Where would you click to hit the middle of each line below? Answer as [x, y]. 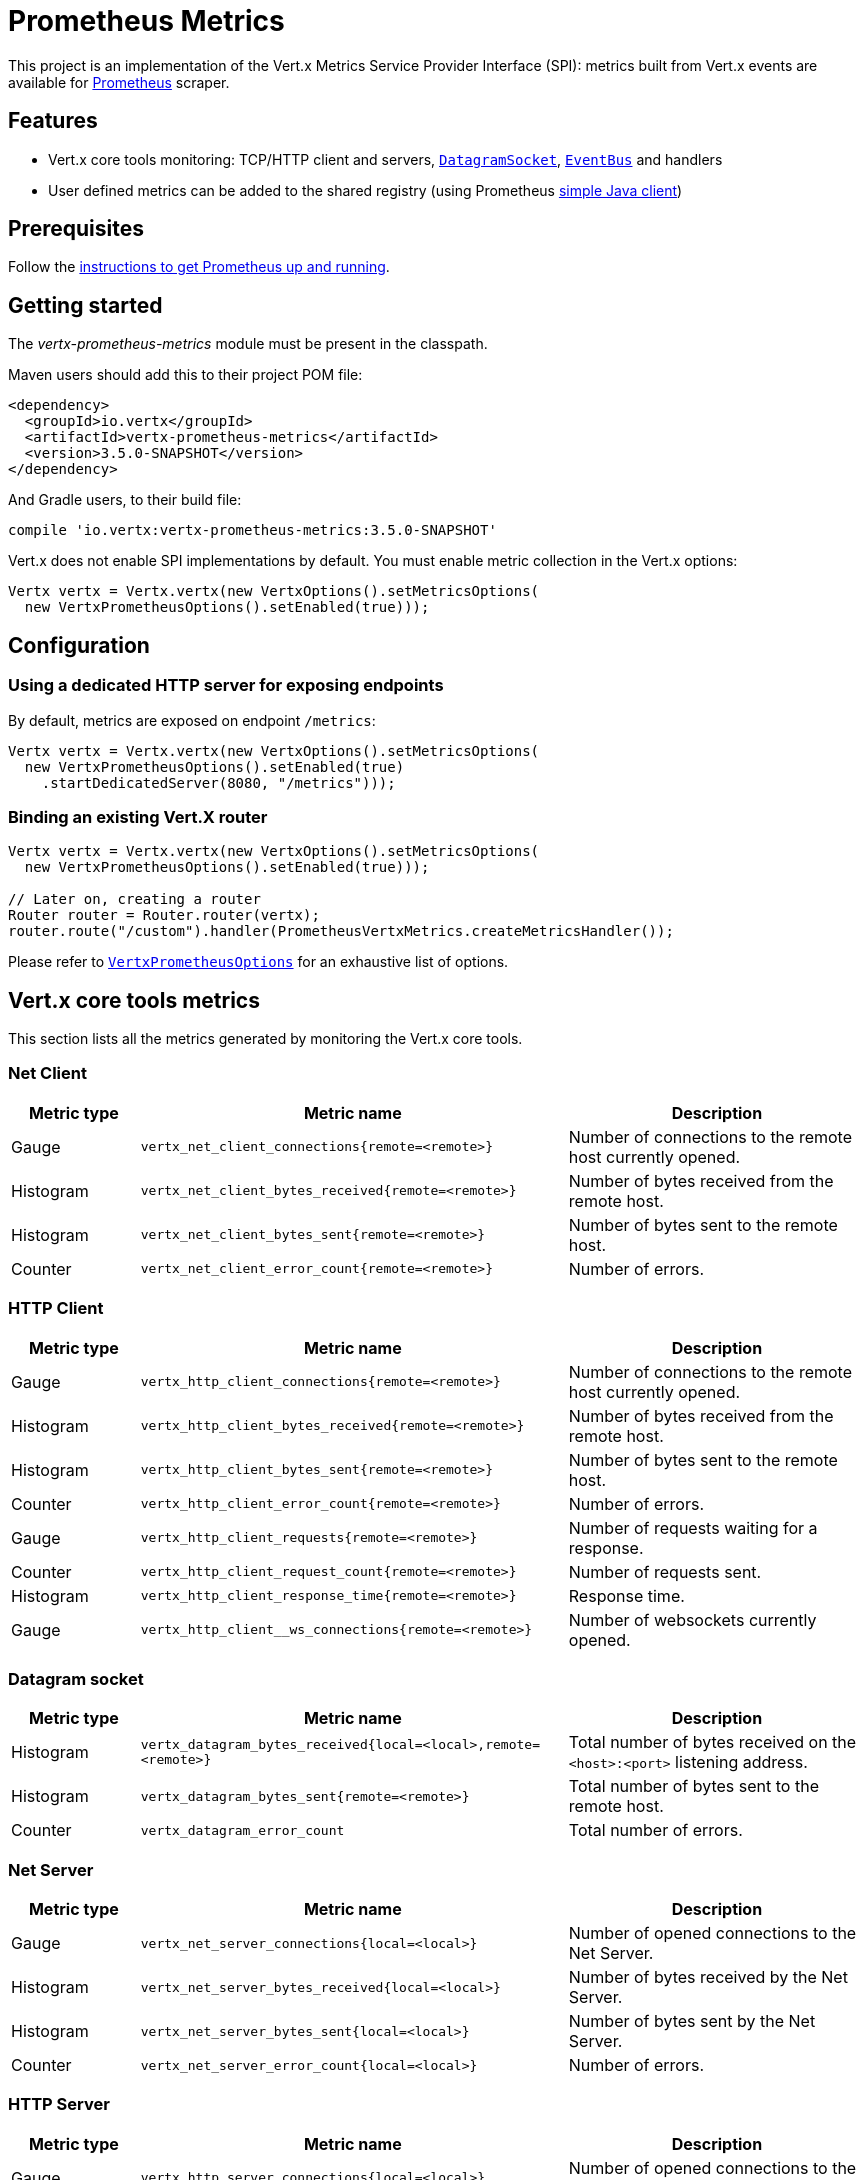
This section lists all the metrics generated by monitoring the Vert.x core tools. [265, 1039]
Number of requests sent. [665, 1571]
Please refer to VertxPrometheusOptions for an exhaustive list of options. [258, 962]
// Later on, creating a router [134, 899]
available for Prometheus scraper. [119, 82]
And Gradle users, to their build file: [125, 500]
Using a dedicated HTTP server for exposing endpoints [226, 685]
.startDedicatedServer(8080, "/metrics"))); [218, 782]
